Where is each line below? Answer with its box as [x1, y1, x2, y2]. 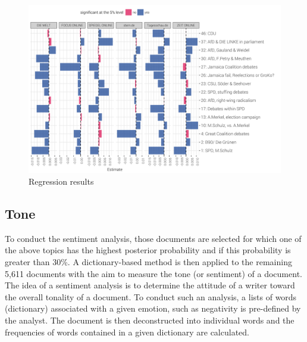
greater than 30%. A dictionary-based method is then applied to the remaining [5, 255, 292, 268]
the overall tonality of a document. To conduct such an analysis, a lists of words [5, 290, 297, 303]
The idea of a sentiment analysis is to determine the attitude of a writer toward [5, 279, 295, 291]
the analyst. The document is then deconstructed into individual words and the [5, 313, 295, 326]
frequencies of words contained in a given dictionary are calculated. [5, 325, 249, 338]
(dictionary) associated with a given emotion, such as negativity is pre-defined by [5, 302, 301, 315]
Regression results [29, 175, 94, 187]
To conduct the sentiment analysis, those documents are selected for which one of [5, 232, 302, 244]
